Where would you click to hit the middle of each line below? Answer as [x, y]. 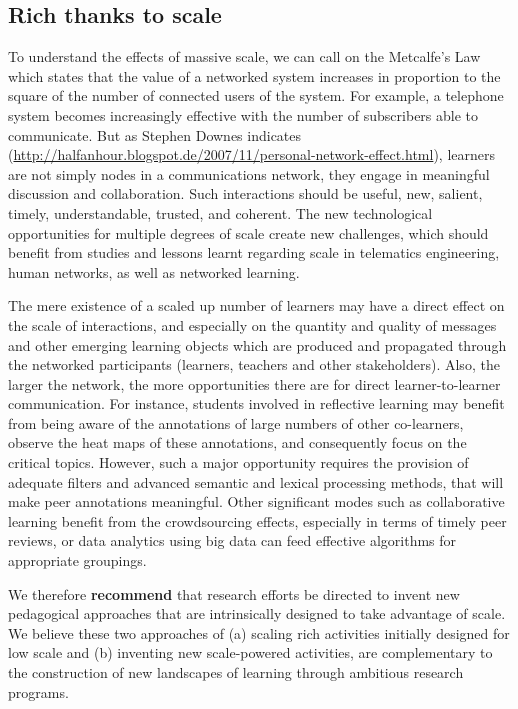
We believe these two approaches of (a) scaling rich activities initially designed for [259, 632]
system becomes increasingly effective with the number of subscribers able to [243, 114]
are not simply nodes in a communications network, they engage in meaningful [249, 173]
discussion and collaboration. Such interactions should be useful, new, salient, [245, 193]
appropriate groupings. [77, 560]
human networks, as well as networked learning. [154, 271]
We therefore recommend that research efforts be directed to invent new [234, 593]
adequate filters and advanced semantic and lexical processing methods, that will [256, 481]
